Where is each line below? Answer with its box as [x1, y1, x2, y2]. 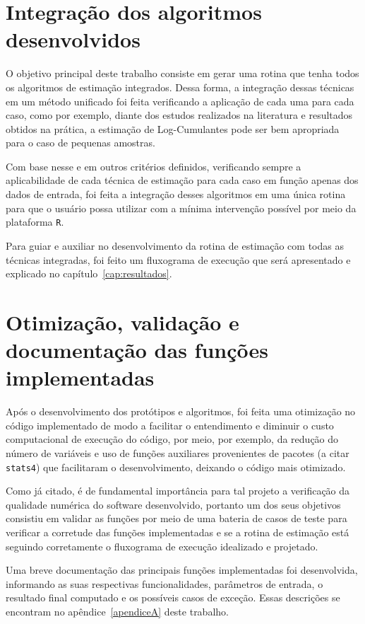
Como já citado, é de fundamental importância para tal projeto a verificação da [6, 483, 350, 498]
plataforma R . [6, 214, 64, 229]
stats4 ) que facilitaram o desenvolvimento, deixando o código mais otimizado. [6, 459, 346, 474]
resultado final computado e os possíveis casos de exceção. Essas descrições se [6, 590, 340, 605]
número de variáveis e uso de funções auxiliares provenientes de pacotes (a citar [6, 445, 349, 460]
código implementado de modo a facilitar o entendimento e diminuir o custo [6, 417, 334, 432]
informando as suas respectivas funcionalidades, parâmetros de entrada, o [6, 576, 323, 591]
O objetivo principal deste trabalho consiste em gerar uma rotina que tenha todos [6, 66, 359, 81]
